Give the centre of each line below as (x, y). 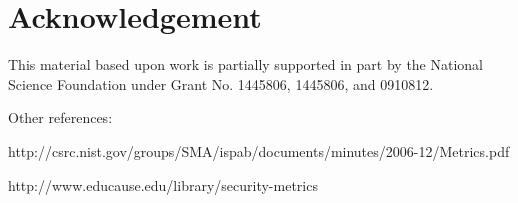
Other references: (60, 117)
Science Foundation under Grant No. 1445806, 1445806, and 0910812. (221, 83)
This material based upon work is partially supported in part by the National (246, 64)
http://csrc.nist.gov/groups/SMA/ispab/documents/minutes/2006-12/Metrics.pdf (259, 150)
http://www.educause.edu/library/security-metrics (163, 184)
